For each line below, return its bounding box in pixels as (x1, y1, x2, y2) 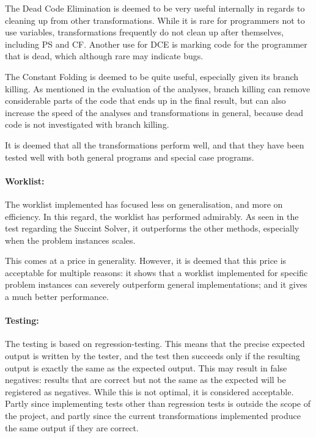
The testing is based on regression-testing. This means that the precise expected (5, 337, 305, 350)
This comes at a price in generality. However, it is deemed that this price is (5, 254, 287, 267)
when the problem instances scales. (5, 233, 136, 246)
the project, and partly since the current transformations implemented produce (5, 409, 301, 422)
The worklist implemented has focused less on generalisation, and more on (5, 197, 283, 210)
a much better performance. (5, 290, 109, 303)
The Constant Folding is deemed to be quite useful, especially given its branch (5, 70, 299, 82)
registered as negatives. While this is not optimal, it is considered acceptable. (5, 385, 294, 398)
